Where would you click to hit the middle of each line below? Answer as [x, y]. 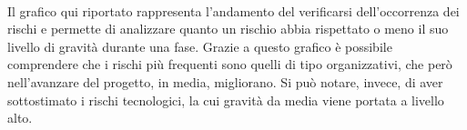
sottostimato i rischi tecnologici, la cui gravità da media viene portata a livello [226, 100]
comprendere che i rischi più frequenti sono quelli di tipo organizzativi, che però [230, 64]
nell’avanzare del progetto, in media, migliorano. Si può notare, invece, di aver [225, 81]
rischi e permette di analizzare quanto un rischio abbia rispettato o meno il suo [228, 29]
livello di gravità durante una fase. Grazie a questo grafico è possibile [200, 46]
